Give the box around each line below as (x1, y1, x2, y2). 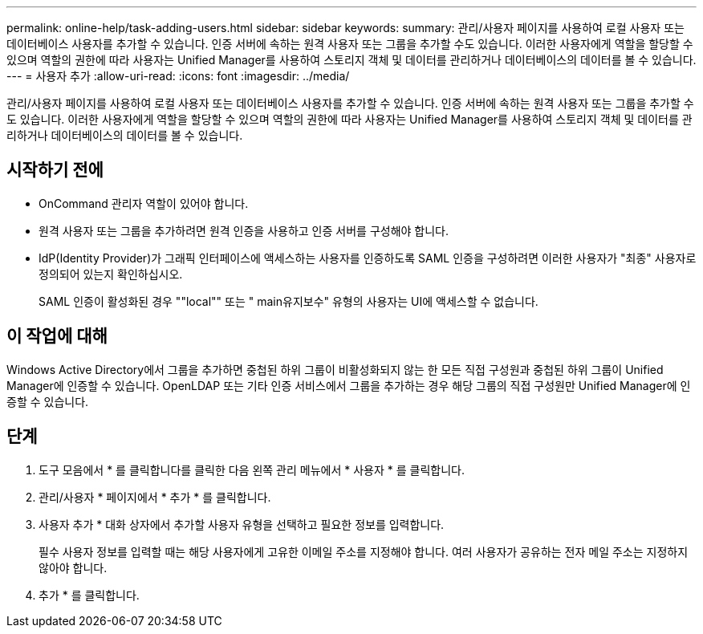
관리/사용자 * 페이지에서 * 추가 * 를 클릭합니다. (39, 490, 271, 504)
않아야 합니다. (39, 560, 108, 575)
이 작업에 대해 (6, 326, 108, 347)
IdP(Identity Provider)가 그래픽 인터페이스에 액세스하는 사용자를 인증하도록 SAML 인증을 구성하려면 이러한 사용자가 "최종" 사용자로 (39, 250, 697, 265)
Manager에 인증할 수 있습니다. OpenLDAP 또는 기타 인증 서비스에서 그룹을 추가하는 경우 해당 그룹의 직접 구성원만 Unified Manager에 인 (6, 378, 691, 392)
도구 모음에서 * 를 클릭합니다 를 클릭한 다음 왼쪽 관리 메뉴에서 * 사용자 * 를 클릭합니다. (39, 462, 465, 477)
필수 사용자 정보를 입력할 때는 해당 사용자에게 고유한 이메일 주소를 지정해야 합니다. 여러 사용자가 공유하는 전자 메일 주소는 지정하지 (39, 544, 689, 559)
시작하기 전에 (6, 160, 104, 181)
